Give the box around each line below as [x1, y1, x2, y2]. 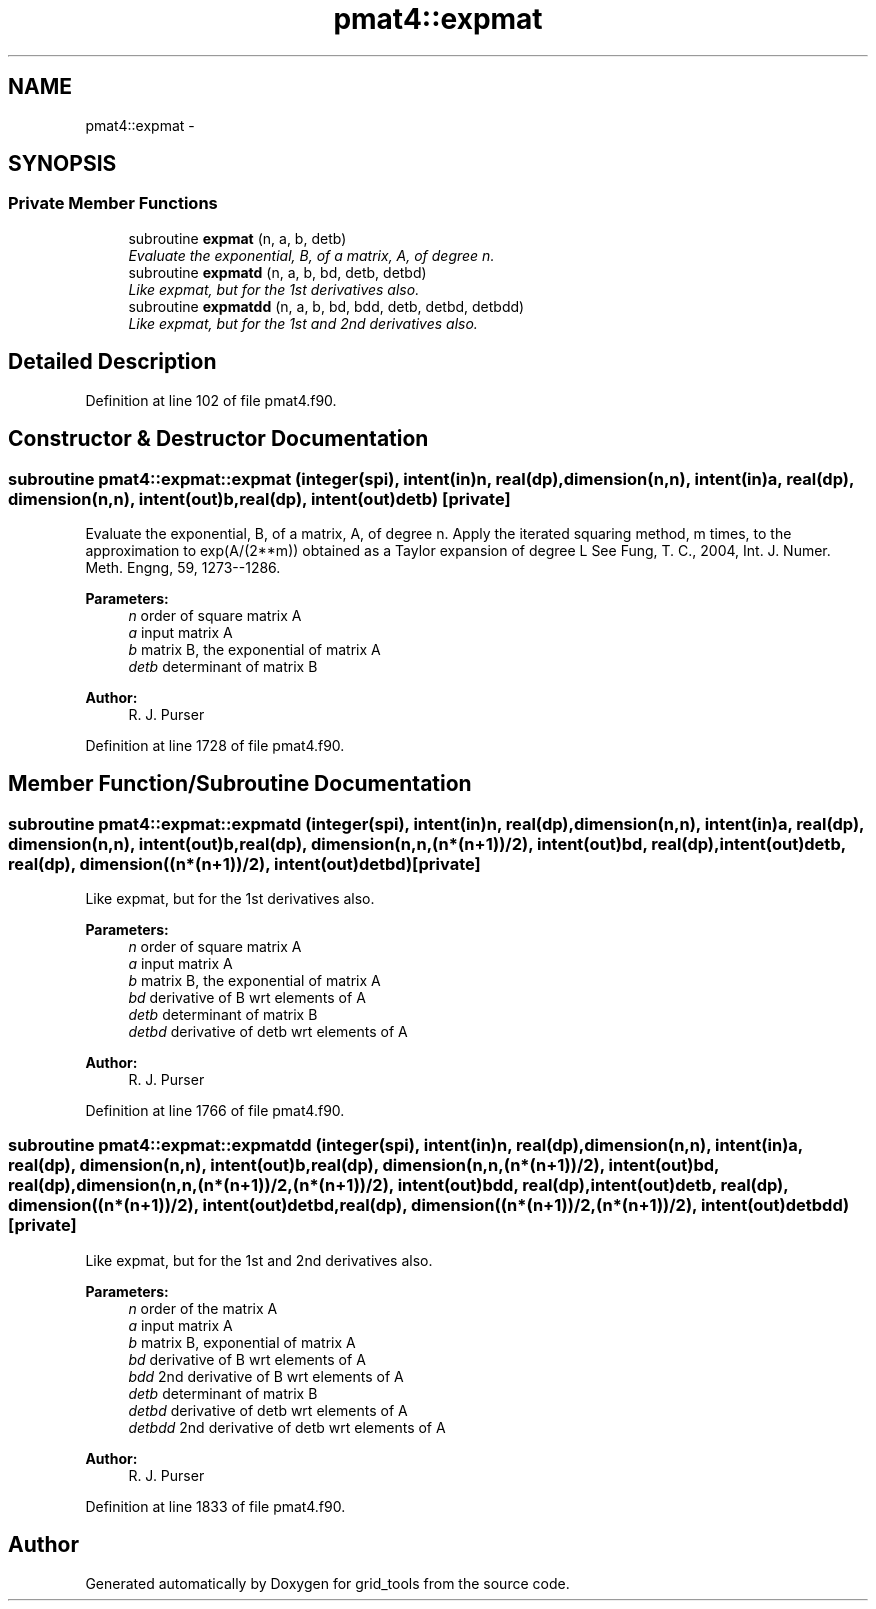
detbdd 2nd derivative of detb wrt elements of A [128, 1418, 446, 1436]
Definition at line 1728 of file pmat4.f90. [85, 736, 345, 754]
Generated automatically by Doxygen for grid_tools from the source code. [85, 1574, 570, 1592]
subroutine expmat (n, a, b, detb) [128, 229, 347, 247]
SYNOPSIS [8, 151, 117, 177]
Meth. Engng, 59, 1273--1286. [85, 558, 281, 576]
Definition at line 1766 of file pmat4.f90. [85, 1102, 345, 1120]
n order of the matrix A [128, 1299, 278, 1317]
